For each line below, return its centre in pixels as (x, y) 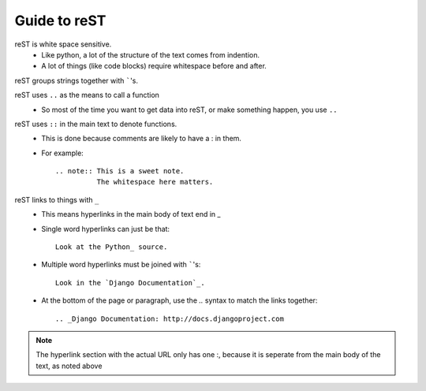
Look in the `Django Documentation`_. (130, 283)
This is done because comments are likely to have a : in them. (142, 139)
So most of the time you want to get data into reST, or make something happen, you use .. (189, 110)
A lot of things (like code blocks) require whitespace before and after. (154, 66)
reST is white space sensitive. (63, 44)
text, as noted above (69, 366)
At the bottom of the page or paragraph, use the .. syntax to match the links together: (179, 300)
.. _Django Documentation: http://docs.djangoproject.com (170, 318)
